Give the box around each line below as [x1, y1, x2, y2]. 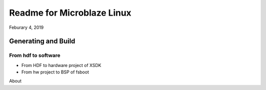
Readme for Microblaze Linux [9, 7, 132, 18]
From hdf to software [9, 52, 61, 59]
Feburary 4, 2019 [9, 24, 44, 30]
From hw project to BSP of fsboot [21, 69, 89, 75]
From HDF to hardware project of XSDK [21, 62, 101, 68]
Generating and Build [9, 37, 76, 45]
